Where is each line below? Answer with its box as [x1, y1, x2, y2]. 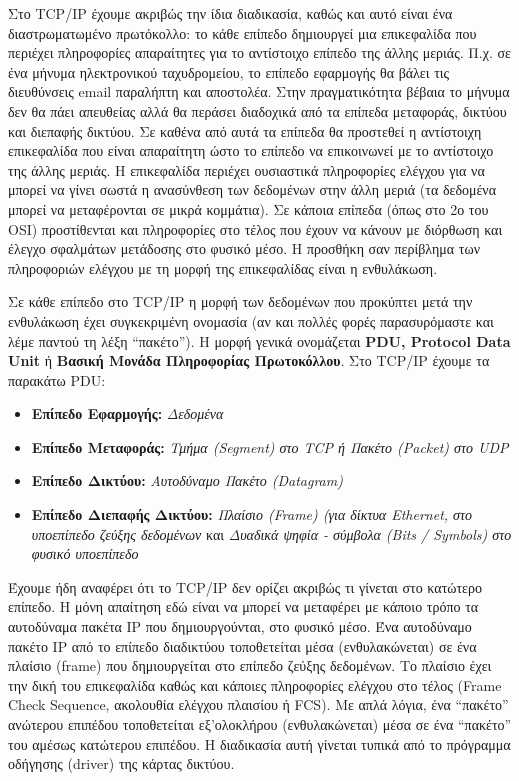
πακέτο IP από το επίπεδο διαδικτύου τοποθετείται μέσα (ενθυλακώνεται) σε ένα [8, 635, 477, 656]
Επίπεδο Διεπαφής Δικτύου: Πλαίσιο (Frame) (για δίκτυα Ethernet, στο [31, 504, 473, 525]
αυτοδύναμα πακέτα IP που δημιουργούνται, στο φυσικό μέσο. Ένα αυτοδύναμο [8, 616, 472, 637]
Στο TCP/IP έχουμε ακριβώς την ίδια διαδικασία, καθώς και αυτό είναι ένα [8, 3, 453, 23]
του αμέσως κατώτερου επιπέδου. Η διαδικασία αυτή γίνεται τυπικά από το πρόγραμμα [8, 733, 511, 754]
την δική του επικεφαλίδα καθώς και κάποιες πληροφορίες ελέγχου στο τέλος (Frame [8, 674, 502, 695]
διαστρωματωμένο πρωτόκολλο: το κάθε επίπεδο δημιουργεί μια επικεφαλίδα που [8, 22, 477, 43]
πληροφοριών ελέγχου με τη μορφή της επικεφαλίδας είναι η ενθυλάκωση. [8, 257, 438, 278]
